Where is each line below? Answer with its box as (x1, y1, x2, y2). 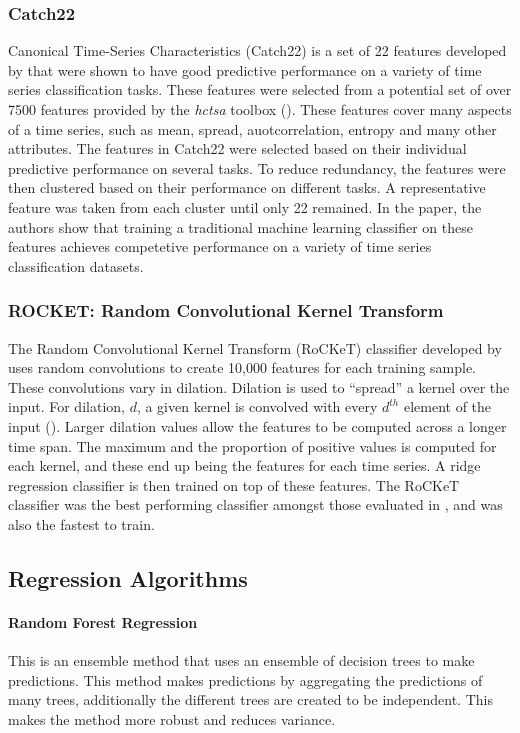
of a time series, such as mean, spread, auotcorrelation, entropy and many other (8, 118, 497, 139)
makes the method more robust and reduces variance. (8, 708, 336, 729)
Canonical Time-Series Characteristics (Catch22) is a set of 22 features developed (8, 40, 507, 61)
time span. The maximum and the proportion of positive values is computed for (8, 435, 497, 456)
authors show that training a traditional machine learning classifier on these (8, 216, 473, 237)
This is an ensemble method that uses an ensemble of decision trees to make (8, 650, 475, 671)
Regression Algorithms (8, 562, 248, 593)
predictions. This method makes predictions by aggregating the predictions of (8, 669, 483, 690)
